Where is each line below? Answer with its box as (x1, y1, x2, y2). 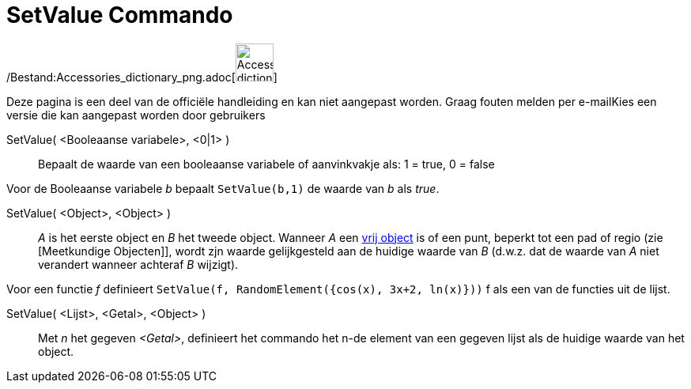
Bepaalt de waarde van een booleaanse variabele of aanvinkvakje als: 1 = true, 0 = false (38, 157, 495, 171)
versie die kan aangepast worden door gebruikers (6, 108, 266, 122)
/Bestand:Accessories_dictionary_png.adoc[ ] (6, 70, 278, 84)
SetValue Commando (6, 2, 233, 28)
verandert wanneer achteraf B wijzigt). (38, 257, 239, 271)
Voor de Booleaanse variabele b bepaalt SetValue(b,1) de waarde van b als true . (6, 181, 440, 195)
